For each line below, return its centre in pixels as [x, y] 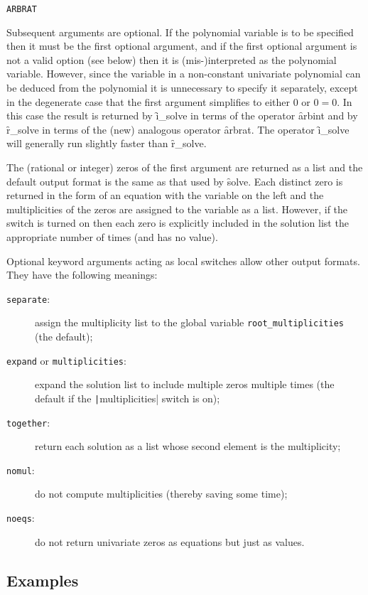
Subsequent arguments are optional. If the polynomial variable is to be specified [180, 32]
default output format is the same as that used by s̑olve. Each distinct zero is [175, 181]
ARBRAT [22, 9]
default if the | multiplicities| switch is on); [128, 398]
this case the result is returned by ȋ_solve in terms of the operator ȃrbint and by [182, 116]
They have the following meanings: [82, 275]
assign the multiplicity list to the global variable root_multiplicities [189, 322]
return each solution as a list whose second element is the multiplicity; [188, 446]
